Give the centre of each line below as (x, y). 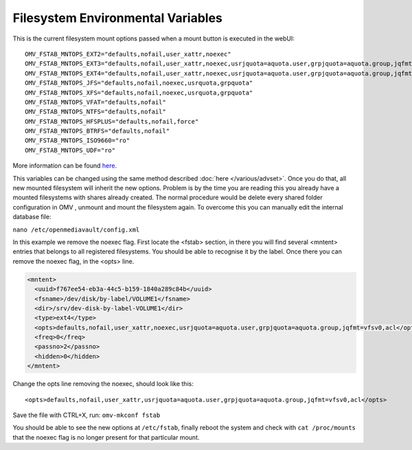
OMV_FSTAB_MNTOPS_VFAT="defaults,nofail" (95, 102)
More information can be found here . (65, 166)
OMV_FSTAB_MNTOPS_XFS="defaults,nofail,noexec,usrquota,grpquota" (139, 92)
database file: (32, 217)
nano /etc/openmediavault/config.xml (76, 229)
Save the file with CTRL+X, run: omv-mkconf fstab (87, 415)
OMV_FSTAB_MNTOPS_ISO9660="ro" (78, 140)
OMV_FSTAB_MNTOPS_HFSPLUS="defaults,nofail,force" (112, 121)
